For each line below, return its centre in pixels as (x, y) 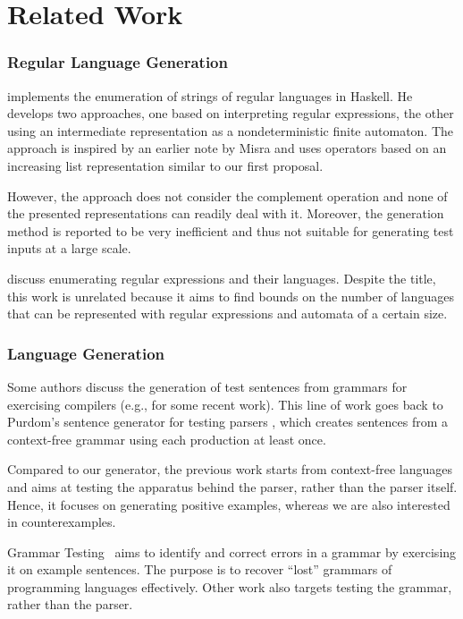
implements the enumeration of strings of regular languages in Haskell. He (210, 95)
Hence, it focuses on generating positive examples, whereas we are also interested (229, 504)
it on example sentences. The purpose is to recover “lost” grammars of (200, 569)
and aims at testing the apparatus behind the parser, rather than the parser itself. (232, 486)
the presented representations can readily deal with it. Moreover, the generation (226, 213)
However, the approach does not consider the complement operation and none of (227, 195)
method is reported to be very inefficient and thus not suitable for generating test (231, 230)
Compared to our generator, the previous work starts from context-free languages (230, 469)
